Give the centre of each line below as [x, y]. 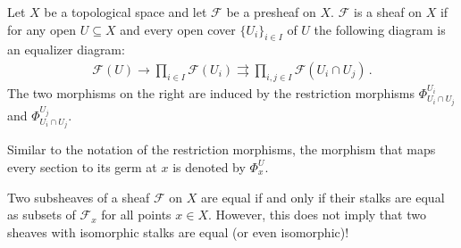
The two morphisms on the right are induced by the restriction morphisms [211, 92]
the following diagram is [380, 29]
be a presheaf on [271, 12]
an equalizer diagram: [66, 50]
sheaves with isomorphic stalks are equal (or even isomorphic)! [178, 231]
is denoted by [209, 166]
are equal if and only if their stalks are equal [323, 197]
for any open [42, 29]
